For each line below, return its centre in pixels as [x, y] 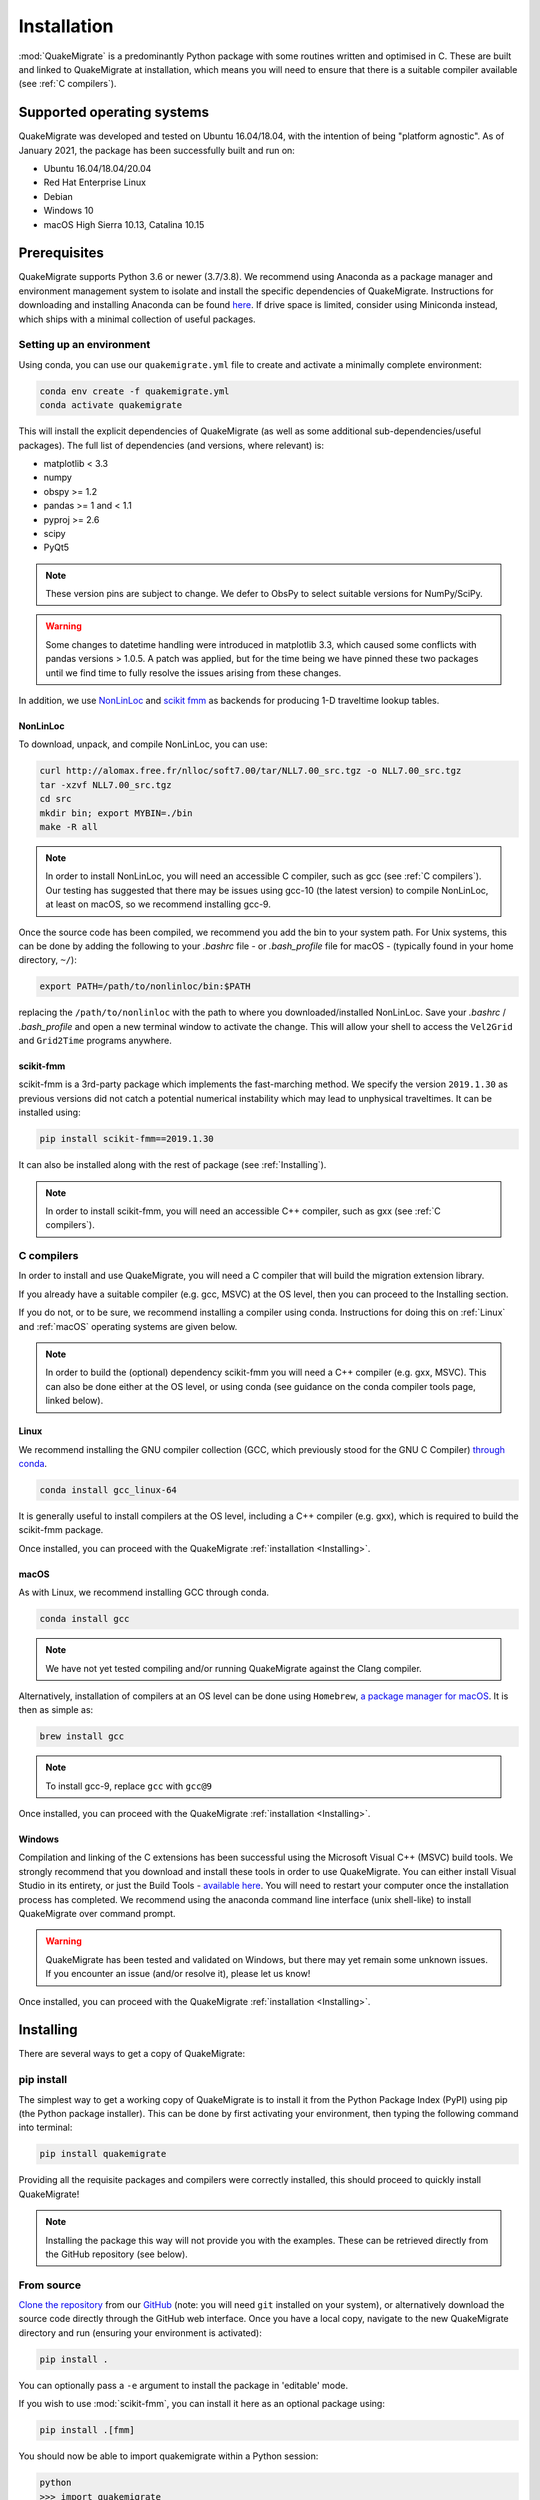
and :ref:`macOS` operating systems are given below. [128, 1326]
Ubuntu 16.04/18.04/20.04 [97, 169]
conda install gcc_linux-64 [108, 1489]
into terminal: [45, 2127]
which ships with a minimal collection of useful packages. [137, 319]
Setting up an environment [84, 345]
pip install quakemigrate [103, 2154]
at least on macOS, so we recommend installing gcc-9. [158, 904]
